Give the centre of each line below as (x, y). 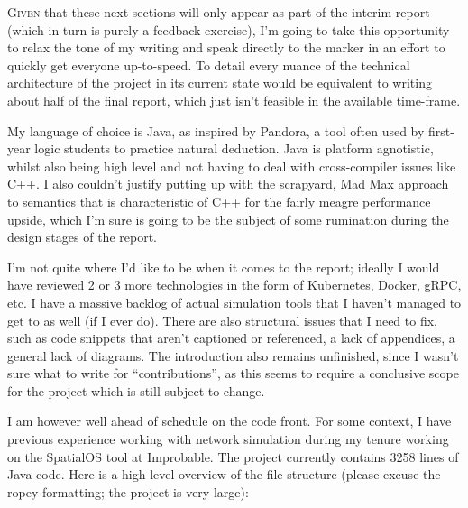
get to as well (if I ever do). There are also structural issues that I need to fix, (222, 320)
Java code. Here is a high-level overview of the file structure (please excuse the (224, 474)
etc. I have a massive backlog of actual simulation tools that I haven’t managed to (234, 302)
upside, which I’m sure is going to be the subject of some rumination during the (228, 219)
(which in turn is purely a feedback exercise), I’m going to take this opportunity (229, 29)
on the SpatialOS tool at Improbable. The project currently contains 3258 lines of (233, 456)
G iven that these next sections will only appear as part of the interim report (219, 12)
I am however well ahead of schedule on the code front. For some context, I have (229, 421)
